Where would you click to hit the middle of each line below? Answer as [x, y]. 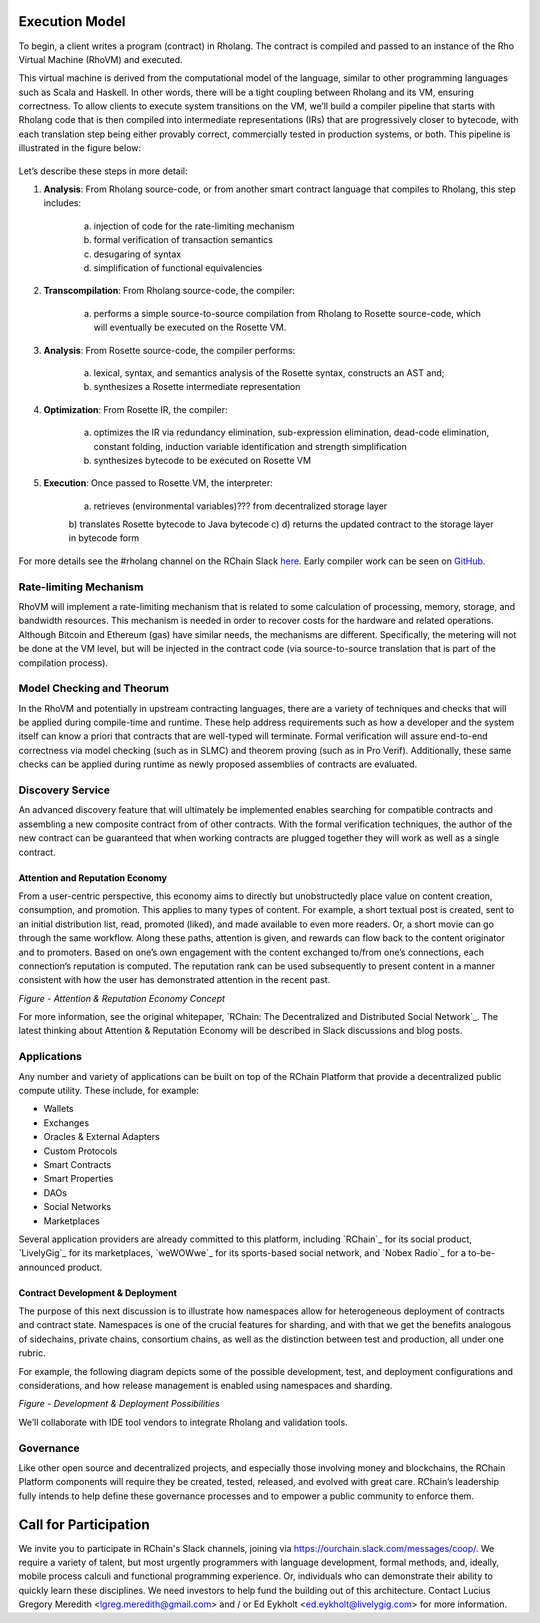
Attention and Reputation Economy [92, 877]
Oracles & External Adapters [101, 1137]
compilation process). [63, 662]
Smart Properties [78, 1179]
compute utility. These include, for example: [109, 1090]
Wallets [58, 1109]
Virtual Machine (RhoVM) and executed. [101, 59]
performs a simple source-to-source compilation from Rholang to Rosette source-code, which [287, 313]
